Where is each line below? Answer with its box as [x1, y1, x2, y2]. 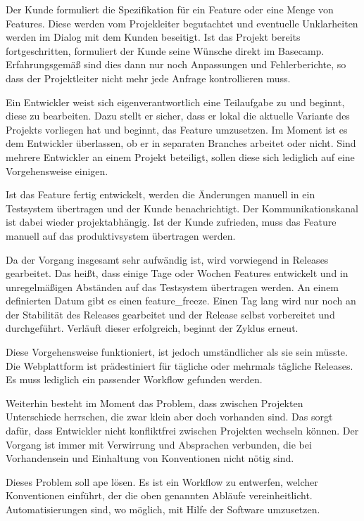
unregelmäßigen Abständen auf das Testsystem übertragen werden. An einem [6, 279, 339, 294]
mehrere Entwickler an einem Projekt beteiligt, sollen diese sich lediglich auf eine [6, 149, 355, 164]
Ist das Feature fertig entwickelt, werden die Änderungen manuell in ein [6, 187, 315, 202]
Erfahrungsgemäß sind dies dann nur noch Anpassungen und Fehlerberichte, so [6, 57, 346, 72]
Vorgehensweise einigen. [6, 163, 108, 178]
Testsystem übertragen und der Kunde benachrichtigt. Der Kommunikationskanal [6, 200, 358, 215]
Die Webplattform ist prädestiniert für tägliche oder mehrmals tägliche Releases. [6, 358, 353, 373]
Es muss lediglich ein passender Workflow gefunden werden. [6, 372, 263, 387]
